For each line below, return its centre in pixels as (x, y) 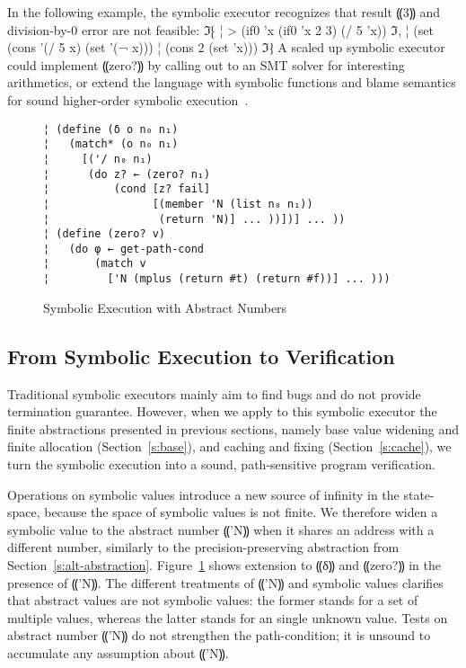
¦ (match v (95, 264)
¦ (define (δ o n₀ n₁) (111, 129)
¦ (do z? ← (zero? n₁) (127, 174)
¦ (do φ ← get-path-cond (123, 249)
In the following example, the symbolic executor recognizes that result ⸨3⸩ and (224, 12)
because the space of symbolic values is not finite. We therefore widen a (241, 512)
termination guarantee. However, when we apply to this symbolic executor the (222, 411)
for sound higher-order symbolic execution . (128, 99)
